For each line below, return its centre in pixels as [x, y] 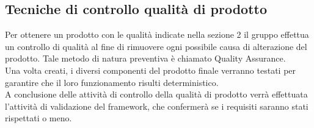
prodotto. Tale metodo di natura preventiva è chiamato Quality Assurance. [145, 58]
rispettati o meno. [38, 118]
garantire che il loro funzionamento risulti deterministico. [112, 82]
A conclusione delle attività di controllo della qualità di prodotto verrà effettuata [156, 94]
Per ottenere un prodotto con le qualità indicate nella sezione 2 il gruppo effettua [157, 34]
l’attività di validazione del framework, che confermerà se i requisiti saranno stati [157, 106]
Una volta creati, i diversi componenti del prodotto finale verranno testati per [151, 70]
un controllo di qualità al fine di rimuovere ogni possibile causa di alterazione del [156, 46]
